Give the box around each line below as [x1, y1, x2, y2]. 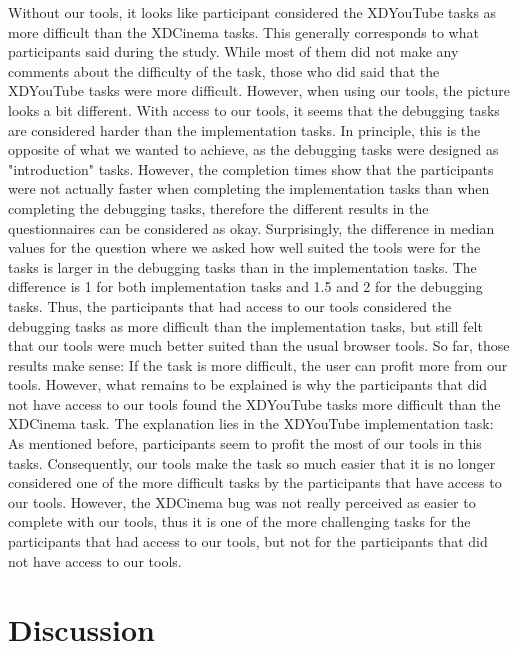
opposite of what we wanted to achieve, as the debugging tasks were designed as [8, 139, 499, 160]
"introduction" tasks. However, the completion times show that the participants [8, 158, 494, 179]
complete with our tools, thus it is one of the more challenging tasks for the [8, 511, 471, 532]
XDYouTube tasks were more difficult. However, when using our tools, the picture [8, 80, 510, 101]
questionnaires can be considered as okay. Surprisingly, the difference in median [8, 217, 495, 238]
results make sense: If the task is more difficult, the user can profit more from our [8, 354, 508, 375]
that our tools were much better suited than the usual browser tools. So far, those [8, 335, 510, 356]
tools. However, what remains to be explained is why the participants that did [8, 374, 488, 395]
